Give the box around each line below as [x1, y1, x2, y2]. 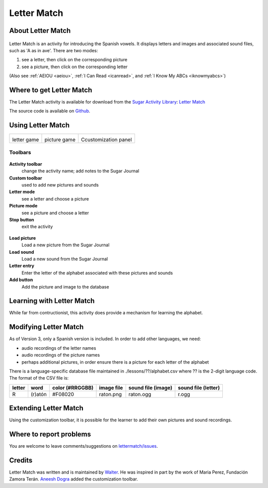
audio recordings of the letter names [21, 345, 96, 351]
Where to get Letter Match [9, 86, 92, 94]
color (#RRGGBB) [52, 384, 94, 391]
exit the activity [21, 224, 53, 230]
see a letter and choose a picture [21, 195, 89, 201]
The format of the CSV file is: [9, 375, 69, 381]
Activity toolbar [9, 161, 42, 167]
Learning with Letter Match [9, 296, 95, 305]
